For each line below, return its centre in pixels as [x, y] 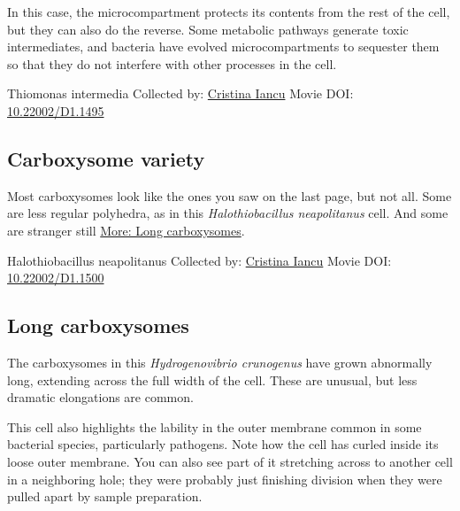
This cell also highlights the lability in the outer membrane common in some [215, 426]
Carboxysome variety [106, 158]
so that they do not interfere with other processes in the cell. [172, 63]
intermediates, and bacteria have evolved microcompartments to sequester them [223, 46]
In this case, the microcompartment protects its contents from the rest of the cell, [229, 12]
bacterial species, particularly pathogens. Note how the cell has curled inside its [223, 444]
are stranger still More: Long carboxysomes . [126, 230]
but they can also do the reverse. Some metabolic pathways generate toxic [208, 29]
